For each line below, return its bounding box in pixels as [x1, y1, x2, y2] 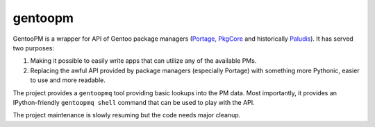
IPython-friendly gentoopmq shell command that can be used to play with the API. [12, 98, 255, 106]
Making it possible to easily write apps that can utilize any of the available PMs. [30, 57, 257, 65]
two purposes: [12, 43, 55, 52]
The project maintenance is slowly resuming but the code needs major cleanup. [12, 111, 241, 119]
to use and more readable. [30, 76, 106, 84]
